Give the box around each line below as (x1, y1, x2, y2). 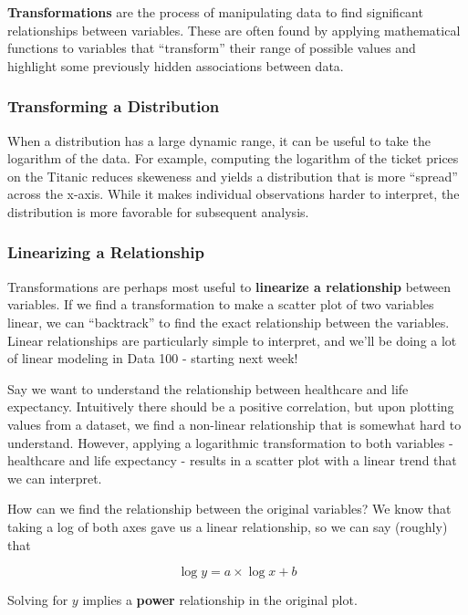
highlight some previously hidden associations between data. (7, 56, 344, 75)
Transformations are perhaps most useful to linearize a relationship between (7, 276, 452, 296)
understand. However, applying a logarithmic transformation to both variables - (7, 433, 453, 452)
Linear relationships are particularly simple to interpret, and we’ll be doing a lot (7, 330, 457, 349)
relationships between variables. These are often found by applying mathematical (7, 20, 461, 39)
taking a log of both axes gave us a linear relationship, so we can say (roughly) (7, 516, 448, 536)
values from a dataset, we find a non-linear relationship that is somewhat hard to (7, 414, 462, 433)
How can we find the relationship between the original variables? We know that (7, 499, 452, 518)
